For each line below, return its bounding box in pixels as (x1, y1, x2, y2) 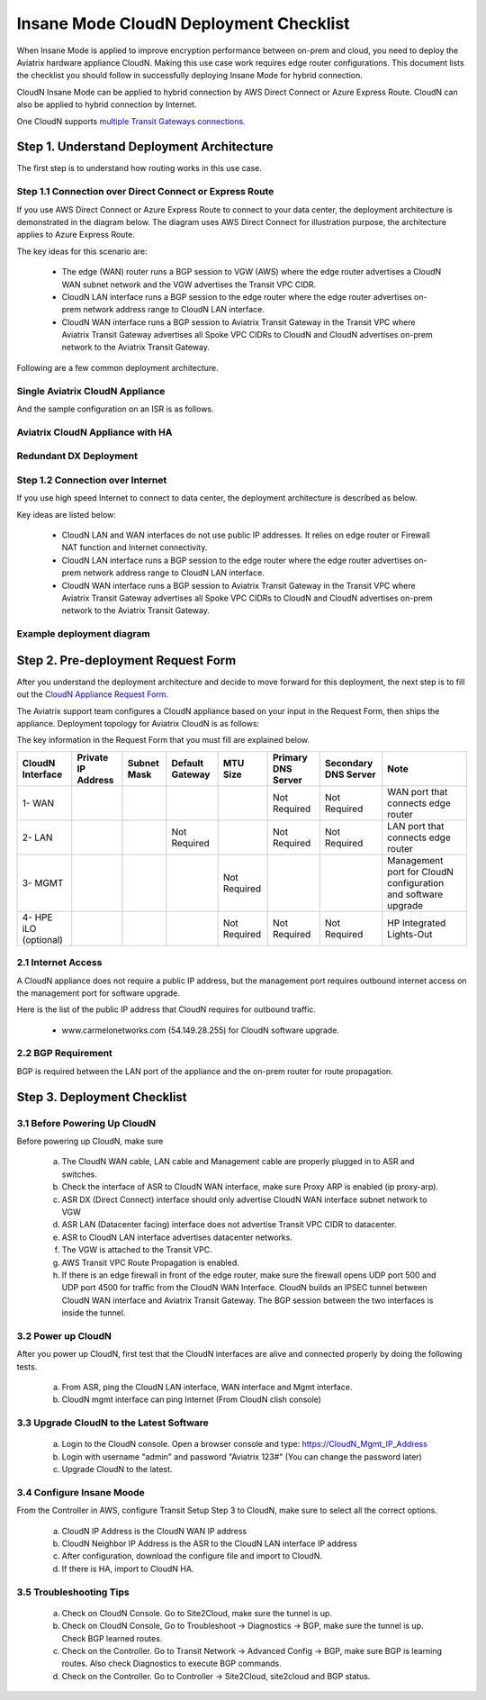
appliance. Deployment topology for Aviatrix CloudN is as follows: (16, 719, 260, 729)
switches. (61, 1169, 98, 1180)
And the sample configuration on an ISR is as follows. (16, 403, 215, 414)
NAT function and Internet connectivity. (61, 542, 208, 553)
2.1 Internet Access (16, 956, 103, 969)
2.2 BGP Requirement (16, 1047, 112, 1060)
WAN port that (387, 785, 448, 798)
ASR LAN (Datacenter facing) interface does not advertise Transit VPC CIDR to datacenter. (61, 1219, 398, 1230)
